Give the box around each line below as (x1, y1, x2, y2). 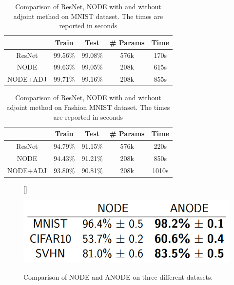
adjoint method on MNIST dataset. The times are (13, 11, 163, 21)
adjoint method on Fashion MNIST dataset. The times (6, 102, 170, 112)
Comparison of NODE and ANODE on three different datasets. (23, 271, 213, 282)
